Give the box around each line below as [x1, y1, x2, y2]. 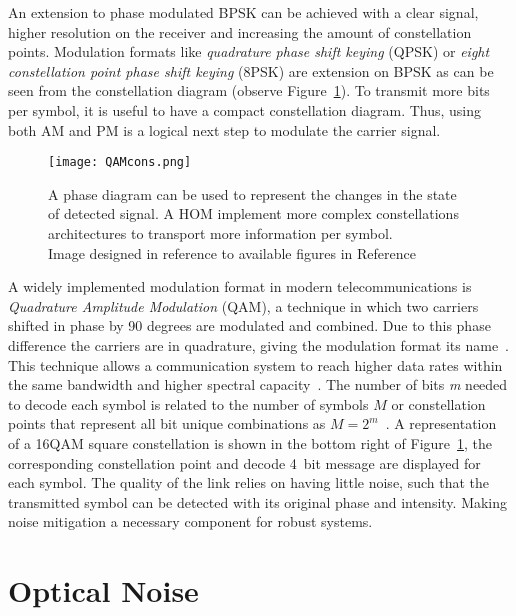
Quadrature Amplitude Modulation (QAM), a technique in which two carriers [8, 295, 479, 316]
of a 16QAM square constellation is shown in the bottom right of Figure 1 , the [8, 432, 493, 453]
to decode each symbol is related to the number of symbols [8, 393, 369, 414]
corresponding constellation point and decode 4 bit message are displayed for [8, 452, 481, 473]
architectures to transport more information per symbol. [48, 223, 393, 243]
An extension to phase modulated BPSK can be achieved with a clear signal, [8, 2, 479, 22]
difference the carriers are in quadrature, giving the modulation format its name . [8, 334, 510, 355]
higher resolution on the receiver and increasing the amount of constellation [8, 21, 472, 42]
